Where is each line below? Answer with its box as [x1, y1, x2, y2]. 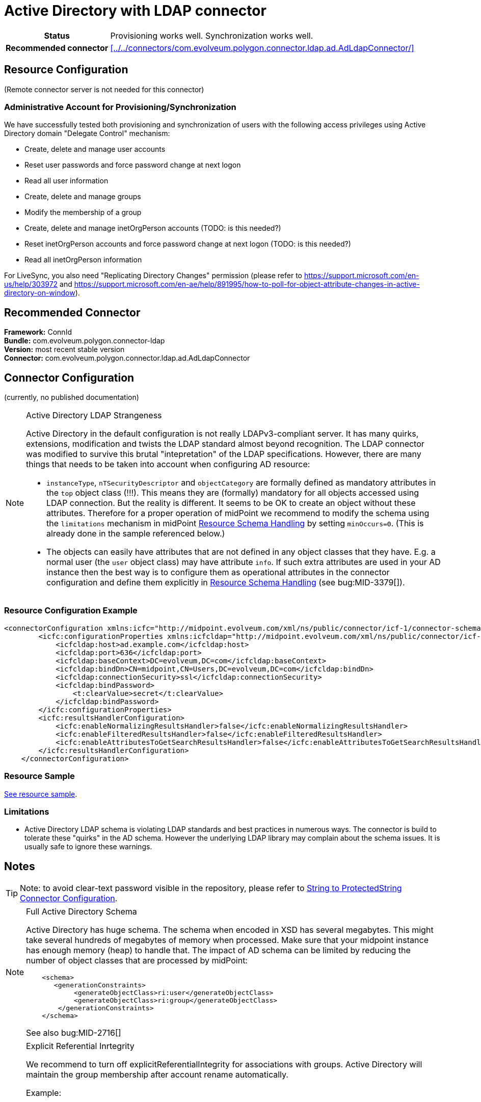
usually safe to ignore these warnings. [24, 842, 152, 851]
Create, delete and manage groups [24, 192, 141, 201]
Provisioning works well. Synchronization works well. [110, 30, 313, 41]
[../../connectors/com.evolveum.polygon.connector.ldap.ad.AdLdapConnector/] [110, 42, 414, 53]
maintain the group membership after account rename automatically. [26, 1069, 288, 1080]
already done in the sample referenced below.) [46, 528, 225, 539]
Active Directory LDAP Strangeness [26, 410, 162, 421]
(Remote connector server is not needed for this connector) [4, 85, 204, 94]
